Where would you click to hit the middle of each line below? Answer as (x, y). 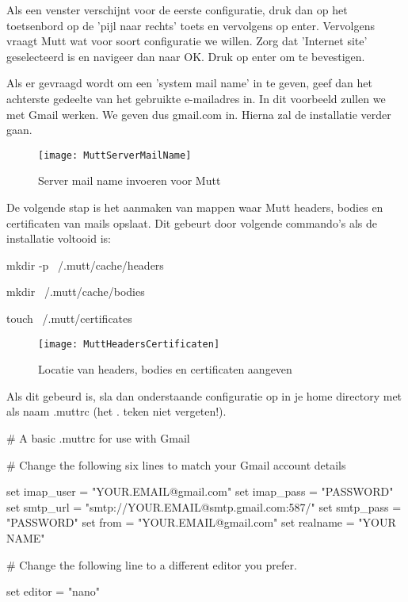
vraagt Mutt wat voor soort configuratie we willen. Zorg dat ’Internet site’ (187, 41)
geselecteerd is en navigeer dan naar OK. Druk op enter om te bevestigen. (186, 56)
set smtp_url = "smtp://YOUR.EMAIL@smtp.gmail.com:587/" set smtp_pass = (204, 506)
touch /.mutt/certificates (69, 318)
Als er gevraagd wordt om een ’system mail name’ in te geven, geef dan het (189, 83)
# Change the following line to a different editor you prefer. (152, 564)
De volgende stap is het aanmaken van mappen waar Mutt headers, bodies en (195, 207)
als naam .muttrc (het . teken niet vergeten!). (116, 411)
